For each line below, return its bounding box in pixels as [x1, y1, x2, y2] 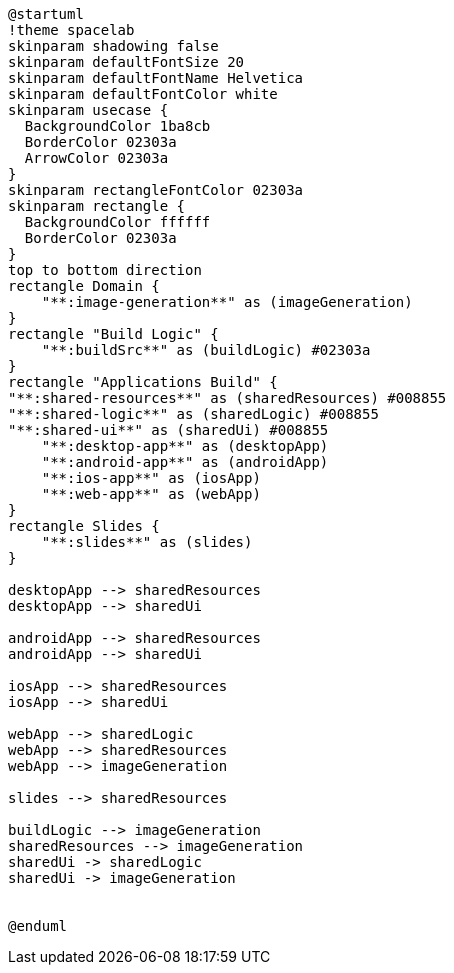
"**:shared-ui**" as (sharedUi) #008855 [8, 422, 329, 438]
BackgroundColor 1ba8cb [24, 118, 211, 134]
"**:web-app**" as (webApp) [41, 486, 261, 502]
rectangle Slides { [8, 518, 160, 534]
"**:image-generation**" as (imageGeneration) [41, 294, 413, 310]
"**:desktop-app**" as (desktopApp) [41, 438, 329, 454]
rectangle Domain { [8, 278, 160, 294]
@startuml [8, 6, 84, 22]
